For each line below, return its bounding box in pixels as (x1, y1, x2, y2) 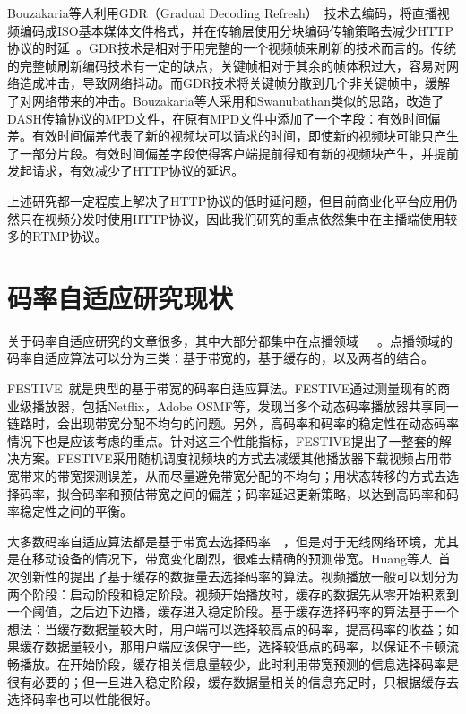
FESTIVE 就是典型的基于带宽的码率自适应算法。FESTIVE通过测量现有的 (7, 379, 438, 398)
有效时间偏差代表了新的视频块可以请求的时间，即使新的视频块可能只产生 (31, 126, 459, 145)
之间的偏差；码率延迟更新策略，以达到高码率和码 (169, 484, 459, 503)
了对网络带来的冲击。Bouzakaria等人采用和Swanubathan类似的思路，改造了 (7, 90, 444, 109)
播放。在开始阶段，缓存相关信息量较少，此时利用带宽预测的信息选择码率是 (19, 654, 459, 673)
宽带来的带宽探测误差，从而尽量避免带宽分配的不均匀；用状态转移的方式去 (7, 467, 446, 485)
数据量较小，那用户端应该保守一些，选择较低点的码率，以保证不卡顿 (44, 637, 446, 656)
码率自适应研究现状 (7, 279, 234, 315)
